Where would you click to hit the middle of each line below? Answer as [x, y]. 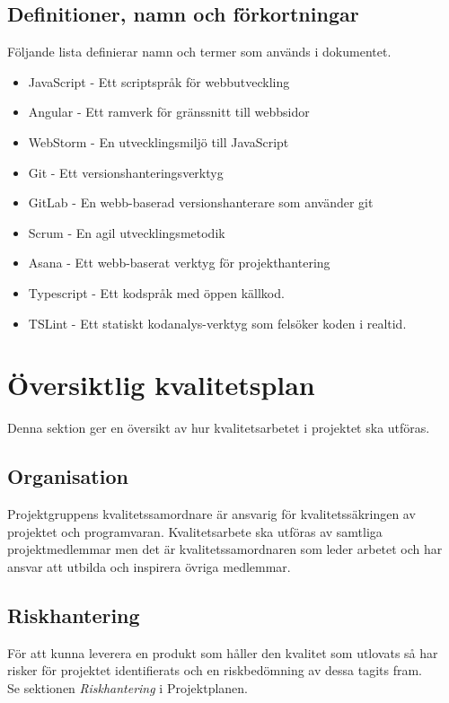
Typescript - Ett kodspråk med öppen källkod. [156, 292]
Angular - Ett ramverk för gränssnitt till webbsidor [169, 112]
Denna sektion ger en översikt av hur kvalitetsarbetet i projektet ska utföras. [219, 428]
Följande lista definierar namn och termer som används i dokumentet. [199, 52]
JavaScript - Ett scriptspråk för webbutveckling [159, 81]
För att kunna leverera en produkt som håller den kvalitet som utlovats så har [223, 652]
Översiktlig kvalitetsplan [161, 385]
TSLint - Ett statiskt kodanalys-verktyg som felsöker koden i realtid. [217, 323]
